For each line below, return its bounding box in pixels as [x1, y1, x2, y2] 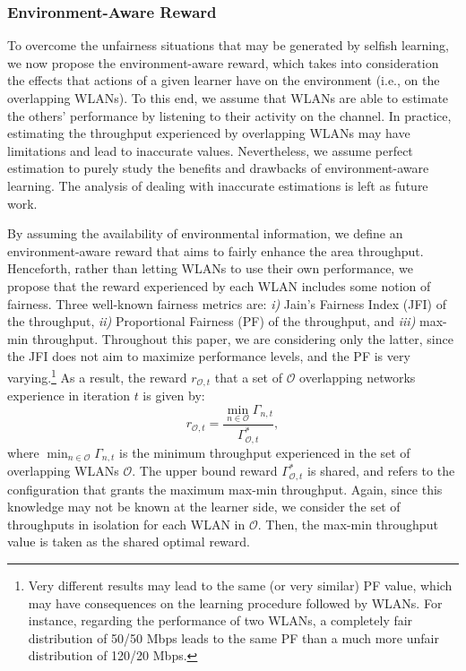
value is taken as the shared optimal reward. [7, 532, 250, 551]
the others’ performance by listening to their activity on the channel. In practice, [7, 106, 452, 125]
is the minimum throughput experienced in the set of [119, 443, 410, 461]
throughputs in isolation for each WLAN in [7, 514, 246, 533]
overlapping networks [299, 367, 416, 386]
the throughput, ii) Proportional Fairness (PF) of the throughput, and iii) [7, 312, 416, 331]
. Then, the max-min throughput [257, 514, 438, 533]
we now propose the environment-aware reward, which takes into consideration [7, 53, 439, 72]
